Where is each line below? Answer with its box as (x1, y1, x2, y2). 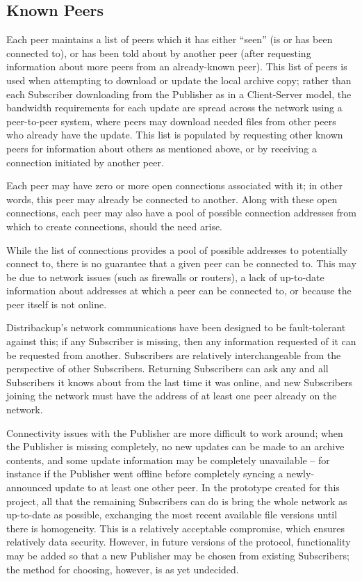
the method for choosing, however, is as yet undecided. (6, 562, 239, 576)
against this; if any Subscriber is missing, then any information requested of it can (6, 334, 356, 349)
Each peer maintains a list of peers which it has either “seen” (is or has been (6, 32, 333, 47)
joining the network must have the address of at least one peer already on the (6, 388, 337, 403)
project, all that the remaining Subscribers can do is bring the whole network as (6, 493, 347, 508)
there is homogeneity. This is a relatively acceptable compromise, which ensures (6, 520, 345, 535)
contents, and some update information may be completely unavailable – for (6, 452, 330, 467)
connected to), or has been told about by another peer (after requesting (6, 45, 311, 60)
